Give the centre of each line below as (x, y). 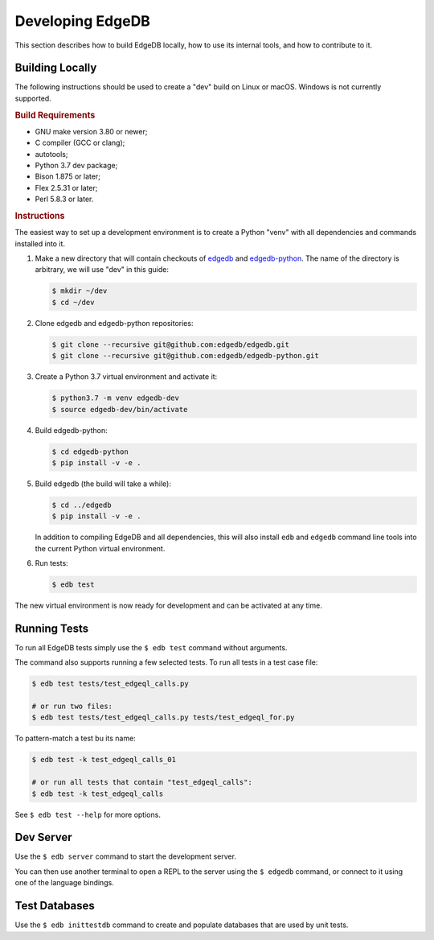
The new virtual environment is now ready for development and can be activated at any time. (169, 605)
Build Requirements (55, 115)
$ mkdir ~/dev (80, 291)
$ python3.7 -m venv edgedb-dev (116, 398)
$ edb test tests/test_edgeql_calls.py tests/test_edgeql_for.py (163, 717)
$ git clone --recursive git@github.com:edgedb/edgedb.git (170, 344)
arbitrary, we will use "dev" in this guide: (102, 270)
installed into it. (40, 243)
